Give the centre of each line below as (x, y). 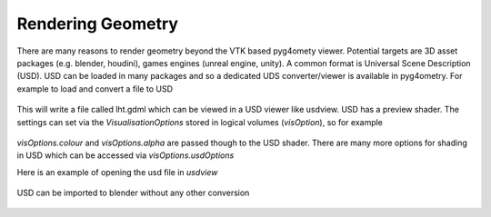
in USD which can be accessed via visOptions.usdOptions (125, 155)
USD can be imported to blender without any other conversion (133, 193)
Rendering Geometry (98, 24)
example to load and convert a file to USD (95, 89)
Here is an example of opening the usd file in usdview (117, 172)
